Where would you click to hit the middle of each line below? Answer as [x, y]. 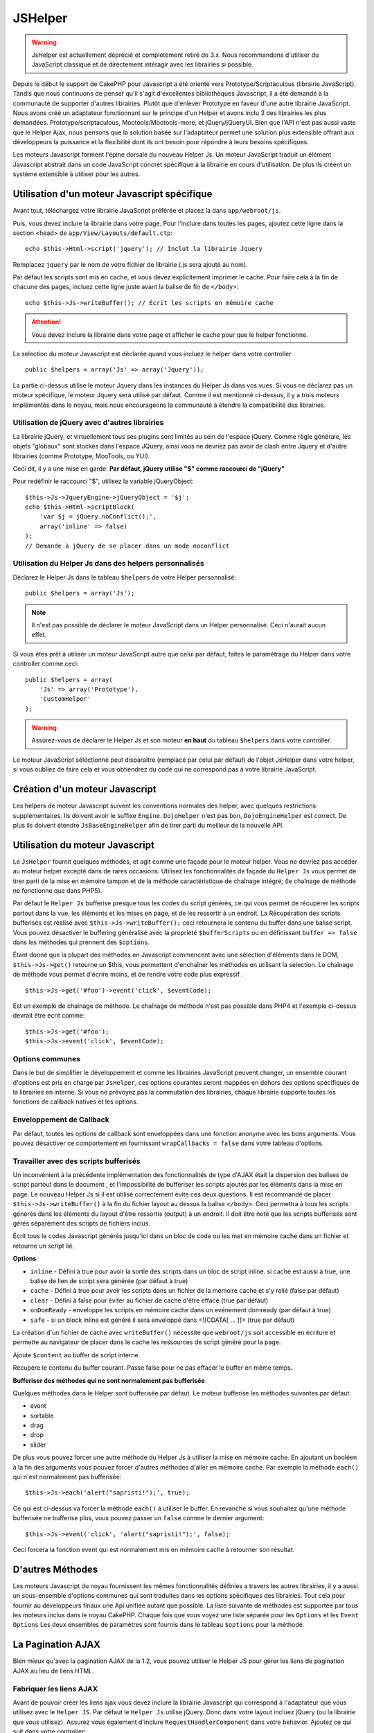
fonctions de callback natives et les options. [75, 1101]
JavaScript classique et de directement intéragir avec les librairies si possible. [142, 64]
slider [38, 1445]
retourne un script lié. [43, 1246]
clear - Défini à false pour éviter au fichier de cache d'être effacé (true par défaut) [149, 1300]
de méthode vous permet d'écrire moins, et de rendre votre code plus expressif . [128, 975]
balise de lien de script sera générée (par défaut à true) [109, 1281]
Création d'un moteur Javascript [84, 789]
